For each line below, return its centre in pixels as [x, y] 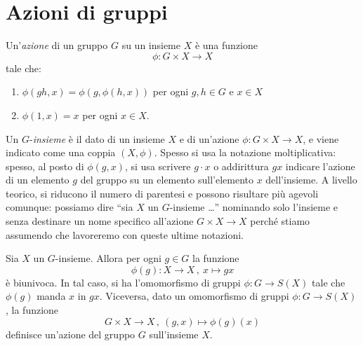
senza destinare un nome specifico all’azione [100, 221]
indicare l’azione [320, 166]
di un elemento [38, 180]
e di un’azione [209, 138]
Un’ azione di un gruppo [57, 45]
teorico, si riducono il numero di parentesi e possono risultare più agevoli [162, 193]
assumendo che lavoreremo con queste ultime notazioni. [125, 234]
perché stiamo [280, 221]
